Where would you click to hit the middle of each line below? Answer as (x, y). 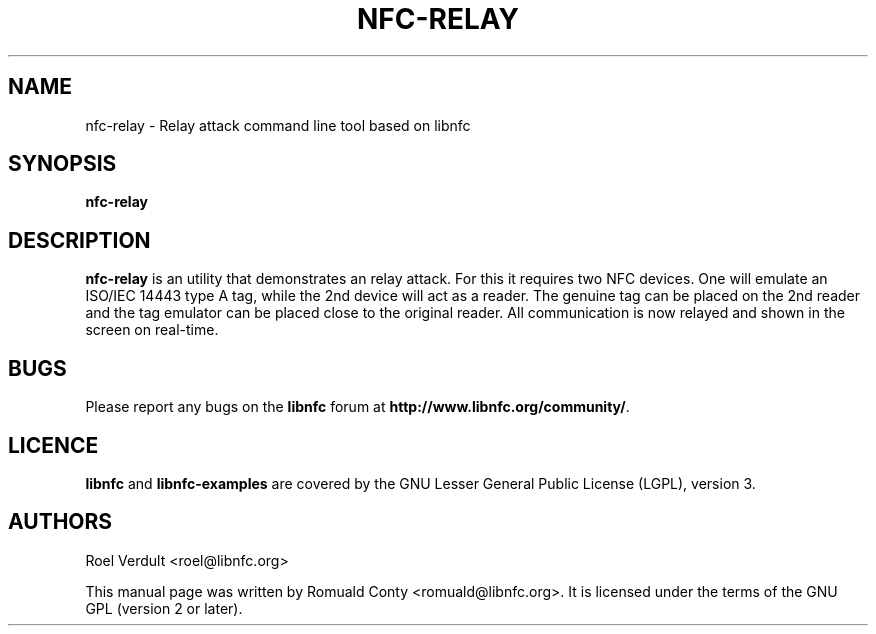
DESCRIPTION (79, 240)
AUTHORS (60, 522)
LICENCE (53, 445)
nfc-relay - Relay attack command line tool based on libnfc (278, 125)
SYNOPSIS (62, 164)
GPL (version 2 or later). (164, 608)
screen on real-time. (152, 330)
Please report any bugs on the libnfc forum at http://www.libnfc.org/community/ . (357, 407)
